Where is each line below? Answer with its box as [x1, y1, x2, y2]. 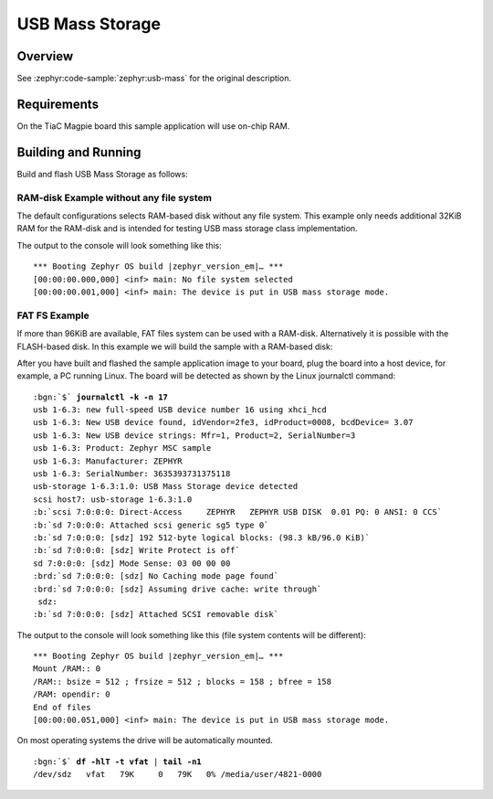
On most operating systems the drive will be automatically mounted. [16, 735, 273, 746]
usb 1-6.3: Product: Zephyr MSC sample [33, 443, 212, 453]
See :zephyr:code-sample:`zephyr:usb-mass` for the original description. [16, 73, 292, 84]
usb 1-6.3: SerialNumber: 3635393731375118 [33, 469, 231, 479]
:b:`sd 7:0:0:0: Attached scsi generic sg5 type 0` [33, 519, 269, 530]
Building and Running [16, 144, 142, 160]
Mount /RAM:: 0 [33, 664, 101, 674]
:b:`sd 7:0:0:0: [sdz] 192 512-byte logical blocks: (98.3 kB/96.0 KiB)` [33, 532, 371, 543]
